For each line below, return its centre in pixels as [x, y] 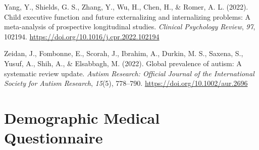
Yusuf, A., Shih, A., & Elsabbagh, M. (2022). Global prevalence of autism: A [123, 63]
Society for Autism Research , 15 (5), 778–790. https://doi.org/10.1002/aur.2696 [126, 83]
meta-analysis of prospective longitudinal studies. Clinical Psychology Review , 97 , [130, 27]
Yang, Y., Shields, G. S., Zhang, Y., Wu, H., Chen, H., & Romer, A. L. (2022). [126, 7]
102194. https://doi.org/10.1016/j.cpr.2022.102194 [82, 36]
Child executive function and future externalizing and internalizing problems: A [127, 16]
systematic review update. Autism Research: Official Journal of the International [129, 73]
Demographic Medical [82, 117]
